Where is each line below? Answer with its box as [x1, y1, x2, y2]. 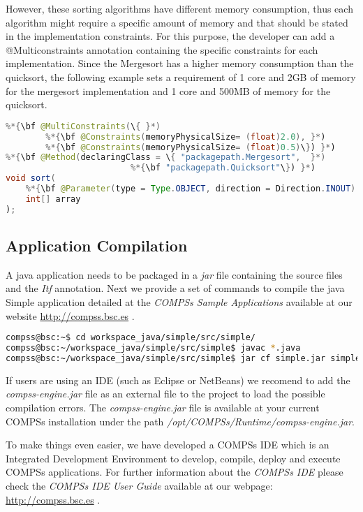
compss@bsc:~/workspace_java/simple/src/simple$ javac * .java [6, 343, 301, 353]
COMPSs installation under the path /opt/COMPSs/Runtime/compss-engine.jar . [6, 414, 355, 428]
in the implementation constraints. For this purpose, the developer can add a [6, 29, 335, 43]
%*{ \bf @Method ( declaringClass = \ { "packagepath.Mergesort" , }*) [6, 152, 326, 163]
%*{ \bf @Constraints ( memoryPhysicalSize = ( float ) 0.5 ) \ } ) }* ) [45, 142, 336, 152]
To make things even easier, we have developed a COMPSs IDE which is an [6, 437, 329, 452]
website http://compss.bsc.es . [6, 308, 135, 323]
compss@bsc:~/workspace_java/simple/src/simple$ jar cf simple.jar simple [6, 353, 361, 363]
